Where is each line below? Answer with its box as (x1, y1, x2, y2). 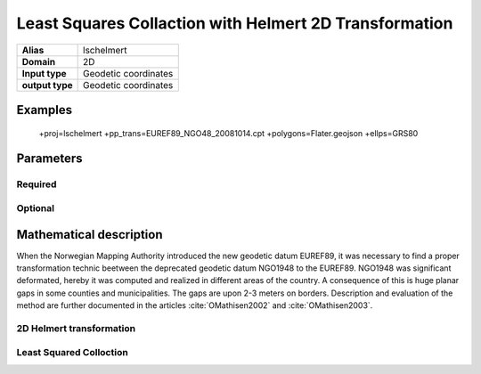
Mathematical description (16, 227, 164, 242)
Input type (21, 67, 67, 79)
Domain (21, 55, 56, 68)
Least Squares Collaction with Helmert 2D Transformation (16, 13, 453, 33)
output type (21, 78, 73, 91)
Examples (16, 102, 73, 118)
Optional (16, 201, 55, 214)
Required (16, 178, 57, 191)
